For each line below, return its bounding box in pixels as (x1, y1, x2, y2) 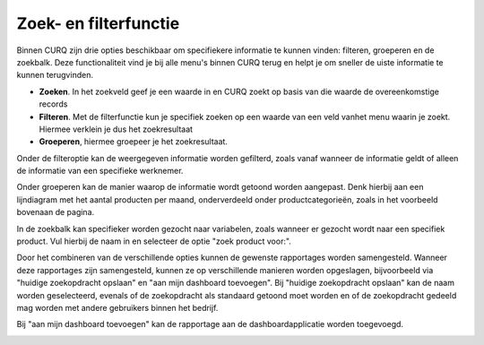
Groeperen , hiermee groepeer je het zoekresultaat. (39, 136, 229, 147)
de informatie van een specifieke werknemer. (16, 166, 184, 177)
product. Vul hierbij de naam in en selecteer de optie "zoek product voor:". (16, 236, 291, 246)
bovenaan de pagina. (16, 207, 95, 218)
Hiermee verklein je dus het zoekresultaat (39, 124, 193, 134)
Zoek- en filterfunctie (16, 13, 180, 33)
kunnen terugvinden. (16, 70, 94, 81)
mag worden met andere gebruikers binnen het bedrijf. (16, 302, 219, 313)
